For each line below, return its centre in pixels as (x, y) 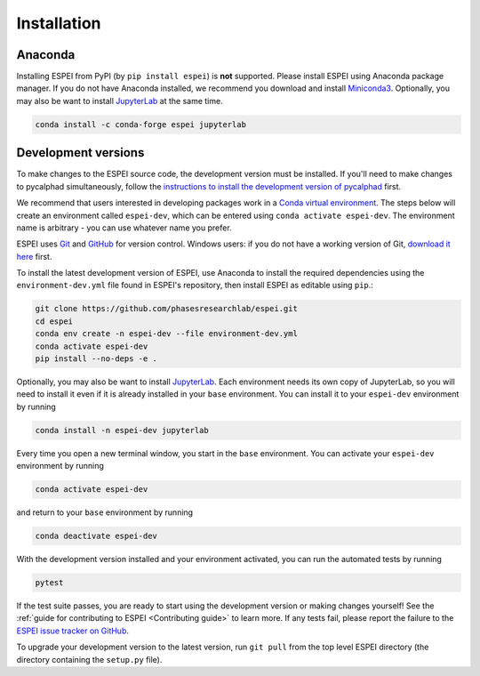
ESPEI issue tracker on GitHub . (72, 631)
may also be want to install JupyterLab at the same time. (120, 101)
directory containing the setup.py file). (89, 659)
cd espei (54, 321)
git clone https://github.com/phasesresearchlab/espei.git (166, 309)
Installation (59, 23)
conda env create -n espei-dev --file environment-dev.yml (166, 334)
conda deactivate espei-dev (96, 536)
